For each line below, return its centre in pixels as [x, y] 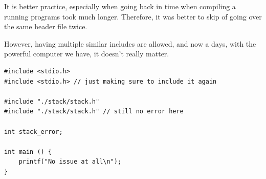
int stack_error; [34, 132]
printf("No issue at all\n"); [70, 162]
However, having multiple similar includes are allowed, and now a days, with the [130, 43]
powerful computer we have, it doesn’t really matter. [87, 54]
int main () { [28, 152]
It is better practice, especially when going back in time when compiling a [120, 6]
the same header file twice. [46, 26]
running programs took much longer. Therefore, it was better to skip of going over [133, 16]
